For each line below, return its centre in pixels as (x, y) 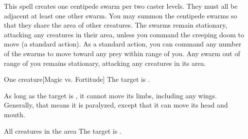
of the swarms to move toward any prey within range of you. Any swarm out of (122, 53)
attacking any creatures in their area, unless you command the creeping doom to (124, 34)
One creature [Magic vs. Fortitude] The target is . (77, 79)
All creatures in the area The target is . (63, 131)
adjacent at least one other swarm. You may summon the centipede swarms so (121, 15)
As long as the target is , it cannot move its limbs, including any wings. (110, 95)
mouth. (15, 114)
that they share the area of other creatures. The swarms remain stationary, (116, 25)
